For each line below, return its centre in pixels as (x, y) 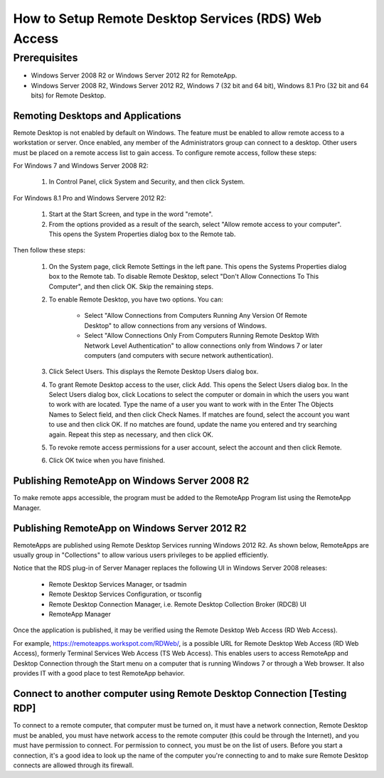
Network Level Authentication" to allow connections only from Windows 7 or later (203, 346)
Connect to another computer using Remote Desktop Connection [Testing (180, 693)
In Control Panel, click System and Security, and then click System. (147, 182)
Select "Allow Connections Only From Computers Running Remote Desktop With (202, 336)
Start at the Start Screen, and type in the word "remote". (131, 214)
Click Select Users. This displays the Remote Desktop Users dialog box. (154, 372)
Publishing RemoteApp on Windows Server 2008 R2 (131, 481)
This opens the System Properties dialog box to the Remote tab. (142, 234)
